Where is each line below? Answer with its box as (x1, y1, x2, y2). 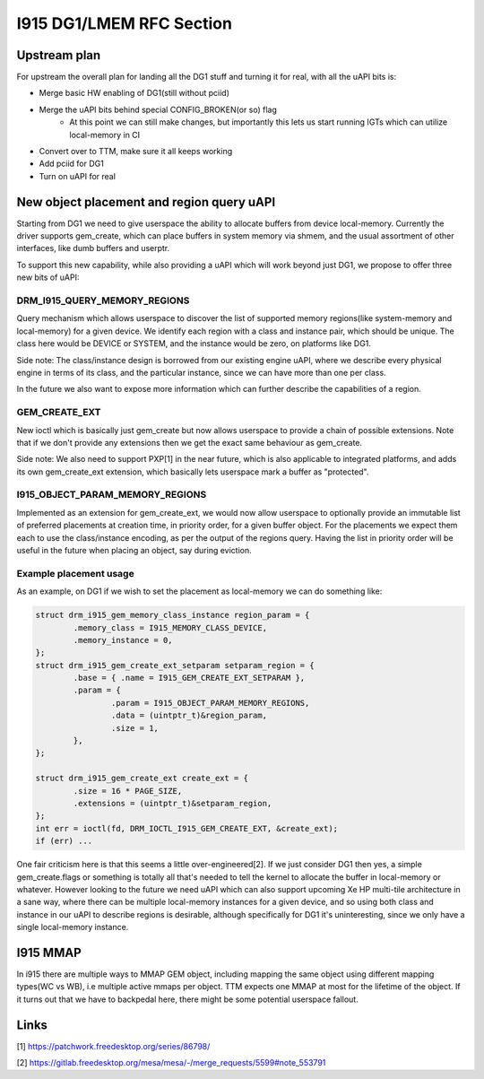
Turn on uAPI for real (39, 170, 117, 181)
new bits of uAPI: (16, 272, 80, 283)
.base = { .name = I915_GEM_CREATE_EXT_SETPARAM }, (73, 673, 306, 683)
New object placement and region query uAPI (16, 194, 276, 210)
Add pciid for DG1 (39, 158, 105, 170)
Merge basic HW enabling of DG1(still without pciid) (39, 88, 230, 99)
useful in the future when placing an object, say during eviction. (16, 544, 252, 555)
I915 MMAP (16, 944, 82, 960)
